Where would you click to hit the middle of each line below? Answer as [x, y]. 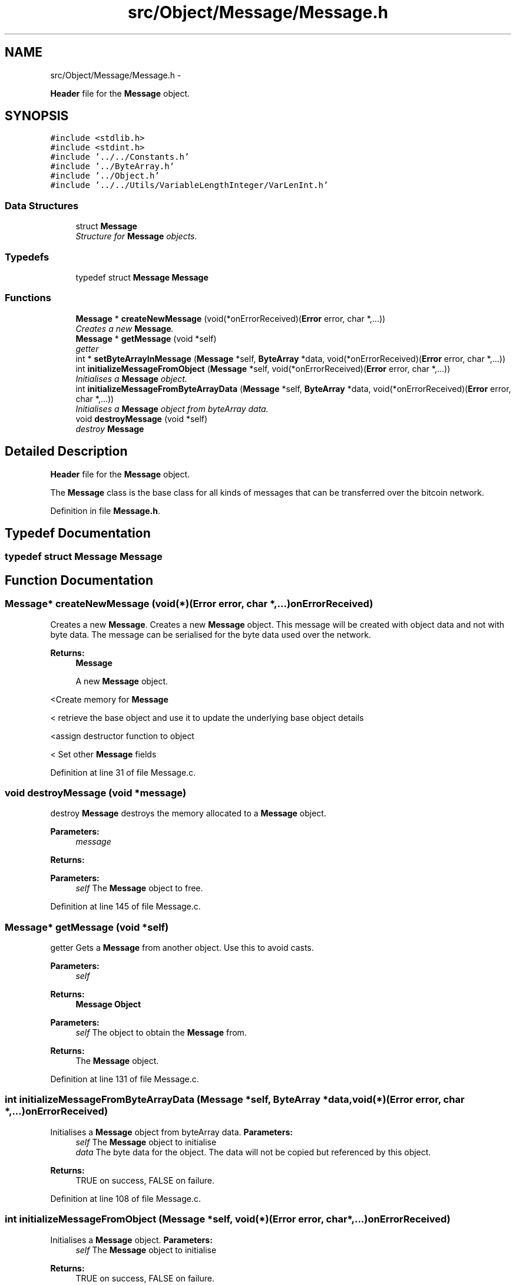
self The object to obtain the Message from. [161, 1033]
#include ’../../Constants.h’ [120, 157]
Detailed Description [66, 452]
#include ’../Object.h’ [105, 176]
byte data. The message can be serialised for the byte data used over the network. [211, 634]
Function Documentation [79, 580]
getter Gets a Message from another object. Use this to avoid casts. [182, 948]
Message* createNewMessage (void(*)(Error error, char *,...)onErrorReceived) [189, 604]
